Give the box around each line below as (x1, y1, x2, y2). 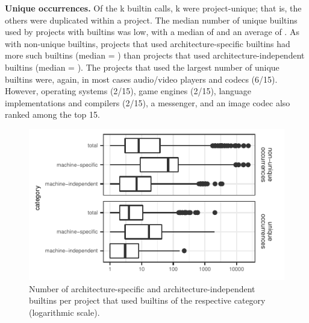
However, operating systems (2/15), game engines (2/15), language (5, 85, 252, 97)
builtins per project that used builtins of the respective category (29, 294, 266, 307)
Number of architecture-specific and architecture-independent (29, 282, 255, 295)
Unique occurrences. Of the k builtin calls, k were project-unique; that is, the (5, 2, 302, 14)
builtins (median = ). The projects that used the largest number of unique (5, 60, 279, 73)
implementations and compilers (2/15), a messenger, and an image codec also (5, 96, 290, 109)
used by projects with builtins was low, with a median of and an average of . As (5, 25, 299, 38)
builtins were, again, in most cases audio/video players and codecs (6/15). (5, 72, 278, 85)
